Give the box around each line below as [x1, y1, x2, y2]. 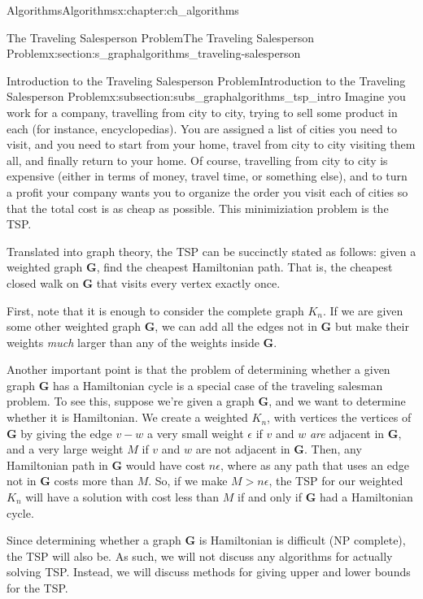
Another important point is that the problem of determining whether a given [7, 361, 390, 378]
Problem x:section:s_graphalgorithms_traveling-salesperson [7, 45, 301, 62]
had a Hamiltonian [320, 488, 413, 506]
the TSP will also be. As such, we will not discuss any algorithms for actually [7, 547, 393, 564]
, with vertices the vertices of [267, 409, 412, 426]
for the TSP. [7, 579, 68, 596]
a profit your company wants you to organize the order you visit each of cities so [7, 183, 408, 200]
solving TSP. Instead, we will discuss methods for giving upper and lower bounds [7, 563, 411, 580]
